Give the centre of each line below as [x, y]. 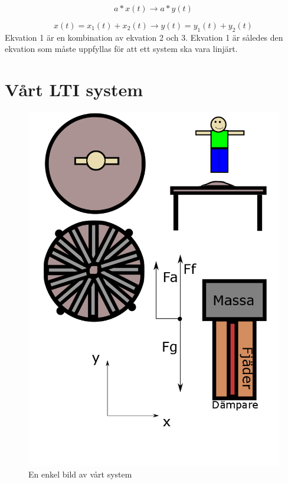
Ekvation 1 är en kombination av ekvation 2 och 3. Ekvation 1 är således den [144, 37]
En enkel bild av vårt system [80, 474]
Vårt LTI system [74, 89]
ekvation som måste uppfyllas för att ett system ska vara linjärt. [121, 49]
